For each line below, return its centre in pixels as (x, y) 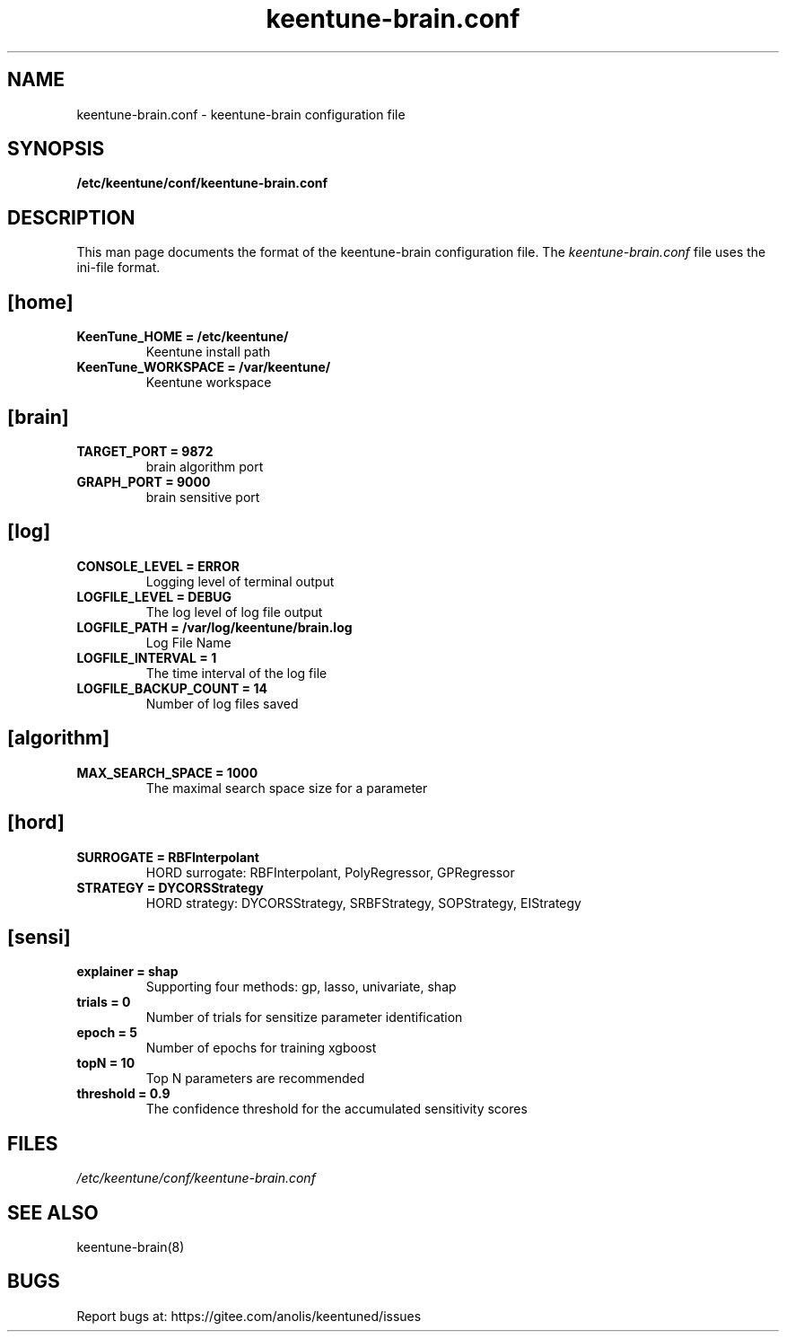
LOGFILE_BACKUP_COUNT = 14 (172, 688)
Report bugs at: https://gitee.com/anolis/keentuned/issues (249, 1316)
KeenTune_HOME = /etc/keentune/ (183, 337)
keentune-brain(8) (131, 1247)
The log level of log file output (234, 612)
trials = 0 (104, 1002)
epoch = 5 (107, 1033)
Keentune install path (208, 352)
